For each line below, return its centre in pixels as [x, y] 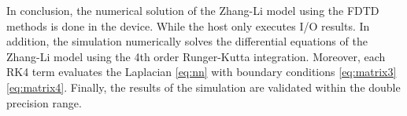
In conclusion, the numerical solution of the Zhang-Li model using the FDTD [193, 10]
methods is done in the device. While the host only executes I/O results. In [188, 25]
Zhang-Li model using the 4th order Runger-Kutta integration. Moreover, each [196, 56]
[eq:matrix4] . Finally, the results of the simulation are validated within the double [203, 87]
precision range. [44, 102]
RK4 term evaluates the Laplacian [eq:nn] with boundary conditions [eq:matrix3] [202, 72]
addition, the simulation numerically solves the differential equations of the [187, 41]
